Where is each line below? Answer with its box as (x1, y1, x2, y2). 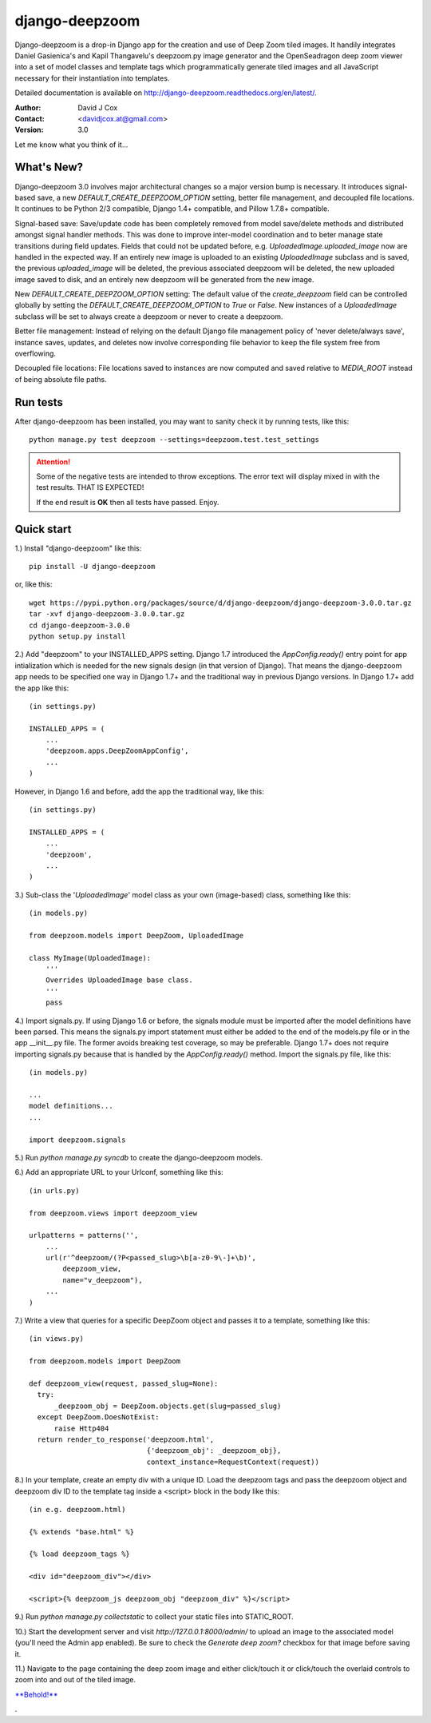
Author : (14, 102, 42, 112)
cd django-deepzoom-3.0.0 (29, 620, 131, 630)
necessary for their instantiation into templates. (14, 73, 170, 83)
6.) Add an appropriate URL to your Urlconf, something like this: (14, 1168, 223, 1177)
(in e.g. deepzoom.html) (29, 1505, 126, 1514)
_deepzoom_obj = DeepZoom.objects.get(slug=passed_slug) (53, 1401, 282, 1411)
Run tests (14, 396, 63, 409)
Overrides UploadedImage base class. (45, 976, 193, 985)
